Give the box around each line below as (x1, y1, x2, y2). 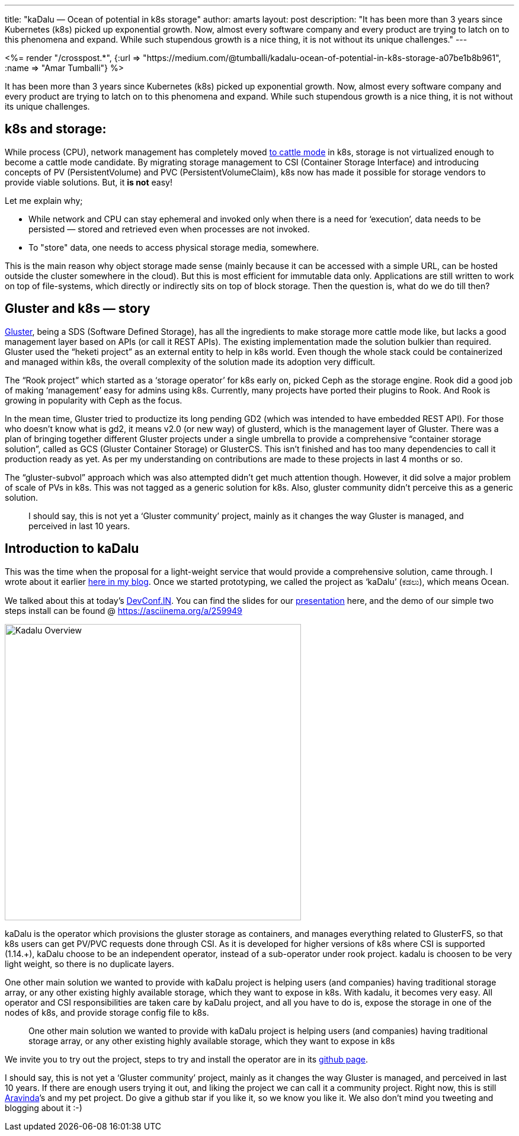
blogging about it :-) (5, 1102, 82, 1113)
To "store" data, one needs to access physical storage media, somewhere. (28, 242, 319, 252)
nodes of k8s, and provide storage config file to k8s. (5, 1007, 209, 1017)
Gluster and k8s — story (5, 301, 150, 316)
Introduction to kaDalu (5, 541, 139, 556)
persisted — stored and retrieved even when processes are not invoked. (28, 223, 310, 234)
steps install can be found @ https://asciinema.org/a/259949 (5, 605, 242, 616)
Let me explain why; (5, 195, 83, 206)
